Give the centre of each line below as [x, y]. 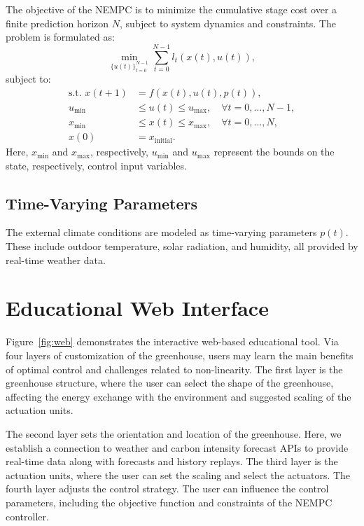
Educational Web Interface [137, 308]
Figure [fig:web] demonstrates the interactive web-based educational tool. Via [172, 341]
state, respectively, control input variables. [96, 165]
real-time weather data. [56, 259]
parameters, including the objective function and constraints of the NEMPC [169, 502]
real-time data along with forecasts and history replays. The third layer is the [172, 461]
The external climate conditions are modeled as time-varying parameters [161, 232]
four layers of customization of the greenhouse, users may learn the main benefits [180, 355]
